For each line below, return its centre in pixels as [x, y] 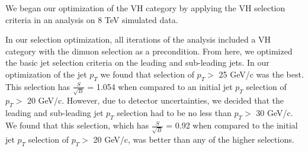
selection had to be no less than [174, 113]
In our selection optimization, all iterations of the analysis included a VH [138, 39]
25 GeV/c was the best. [261, 74]
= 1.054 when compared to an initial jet [160, 86]
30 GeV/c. [275, 113]
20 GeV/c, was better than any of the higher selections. [194, 139]
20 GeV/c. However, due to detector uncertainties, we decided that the [155, 100]
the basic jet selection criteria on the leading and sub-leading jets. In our [137, 62]
